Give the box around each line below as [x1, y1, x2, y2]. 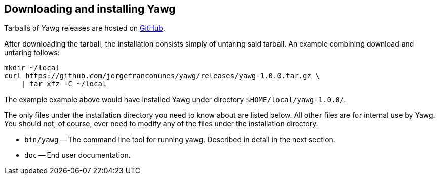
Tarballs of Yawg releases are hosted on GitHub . [4, 24, 165, 33]
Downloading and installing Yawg [4, 3, 176, 15]
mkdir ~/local [4, 64, 60, 72]
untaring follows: [4, 48, 60, 57]
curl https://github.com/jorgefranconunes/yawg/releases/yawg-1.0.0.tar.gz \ [4, 72, 320, 80]
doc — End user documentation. [24, 151, 131, 160]
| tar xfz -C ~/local [21, 80, 107, 88]
